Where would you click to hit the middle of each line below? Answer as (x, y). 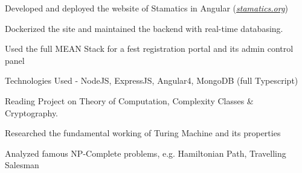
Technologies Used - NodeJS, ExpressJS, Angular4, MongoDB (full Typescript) (152, 80)
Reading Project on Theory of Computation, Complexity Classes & (129, 100)
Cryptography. (32, 112)
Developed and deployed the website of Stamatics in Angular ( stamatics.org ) (146, 8)
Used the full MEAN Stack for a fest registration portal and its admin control (149, 49)
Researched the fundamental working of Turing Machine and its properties (143, 133)
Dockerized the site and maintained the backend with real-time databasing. (144, 28)
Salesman (22, 165)
